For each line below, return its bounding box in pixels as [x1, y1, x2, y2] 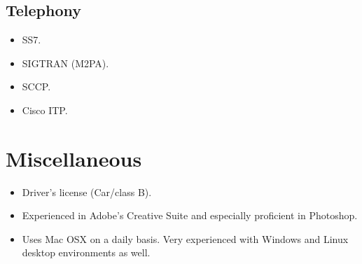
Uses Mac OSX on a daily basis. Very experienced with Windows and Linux [22, 231, 349, 246]
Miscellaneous [6, 144, 142, 172]
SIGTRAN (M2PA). [22, 55, 109, 70]
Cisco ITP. [22, 102, 68, 117]
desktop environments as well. [22, 245, 151, 260]
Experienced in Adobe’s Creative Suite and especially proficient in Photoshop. [22, 208, 358, 223]
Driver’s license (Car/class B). [22, 184, 152, 199]
